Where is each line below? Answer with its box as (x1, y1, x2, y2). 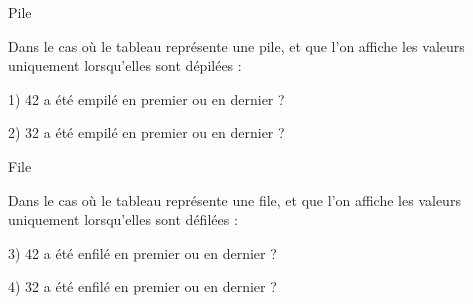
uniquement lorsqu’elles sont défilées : (8, 209, 238, 230)
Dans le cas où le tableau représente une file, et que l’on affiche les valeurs (8, 189, 461, 210)
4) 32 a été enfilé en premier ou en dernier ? (8, 276, 277, 297)
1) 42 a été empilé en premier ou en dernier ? (8, 88, 285, 109)
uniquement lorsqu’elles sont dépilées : (8, 55, 242, 76)
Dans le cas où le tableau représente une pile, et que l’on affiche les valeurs (8, 35, 465, 56)
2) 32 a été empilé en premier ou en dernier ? (8, 122, 285, 143)
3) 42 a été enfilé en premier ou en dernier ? (8, 242, 277, 263)
